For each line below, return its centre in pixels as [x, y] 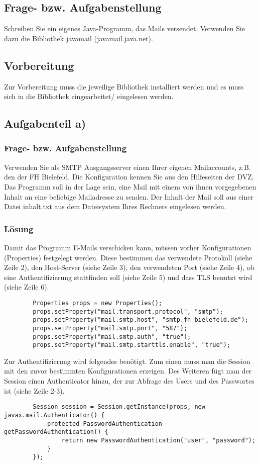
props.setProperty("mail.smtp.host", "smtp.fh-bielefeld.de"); [141, 320]
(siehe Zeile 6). [27, 287]
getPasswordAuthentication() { [56, 432]
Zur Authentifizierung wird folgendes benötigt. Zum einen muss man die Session [127, 361]
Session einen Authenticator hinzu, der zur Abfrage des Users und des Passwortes [129, 381]
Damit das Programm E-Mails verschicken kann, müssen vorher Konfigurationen [128, 247]
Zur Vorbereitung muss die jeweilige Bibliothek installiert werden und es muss [124, 86]
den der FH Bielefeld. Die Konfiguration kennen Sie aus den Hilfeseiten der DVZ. [129, 177]
